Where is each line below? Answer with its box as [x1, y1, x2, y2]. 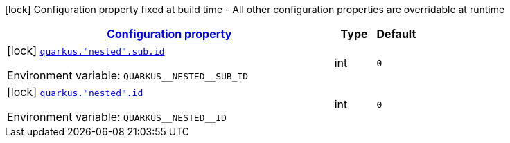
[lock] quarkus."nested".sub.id [7, 44, 165, 57]
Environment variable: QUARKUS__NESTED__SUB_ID [7, 68, 249, 82]
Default [376, 27, 416, 41]
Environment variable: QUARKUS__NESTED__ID [7, 110, 227, 124]
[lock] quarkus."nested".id [7, 85, 143, 99]
